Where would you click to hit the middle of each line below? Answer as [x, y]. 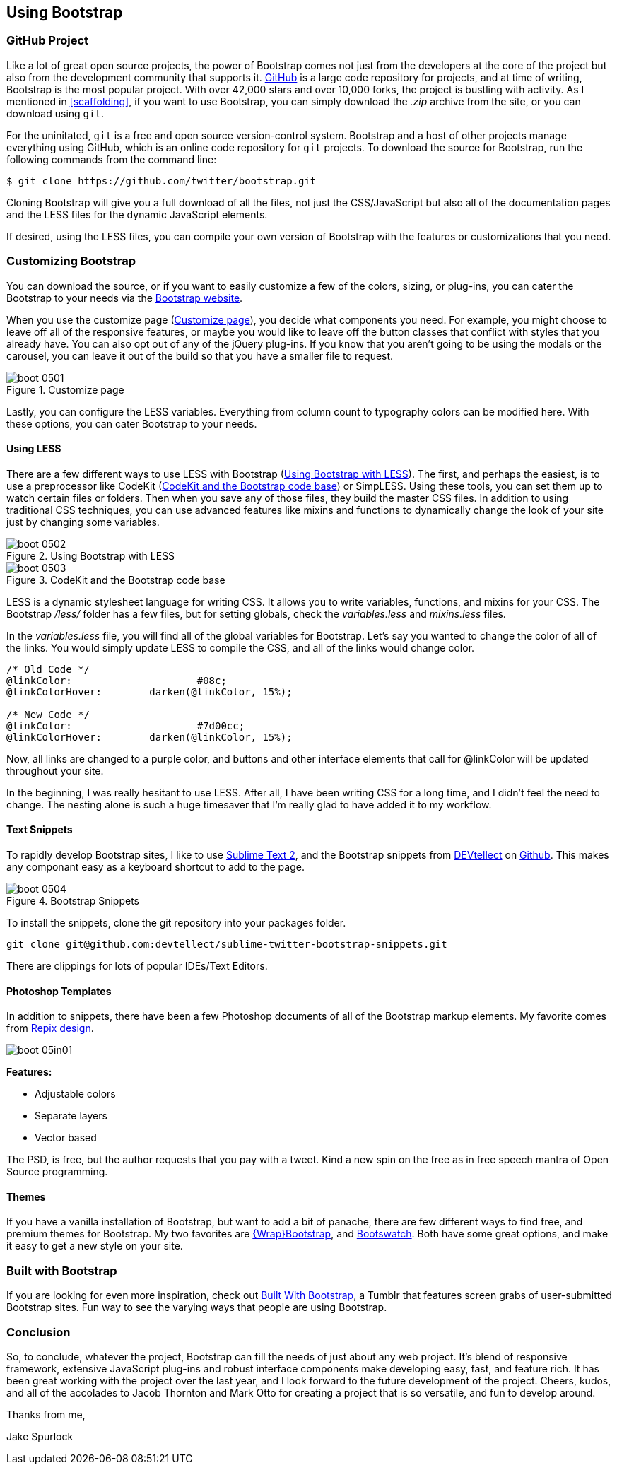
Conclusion [39, 1332]
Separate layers [71, 1116]
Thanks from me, [46, 1414]
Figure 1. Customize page [65, 389]
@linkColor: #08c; [117, 680]
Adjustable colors [75, 1094]
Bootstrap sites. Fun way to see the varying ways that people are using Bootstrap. [197, 1307]
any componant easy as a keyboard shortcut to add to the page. [155, 866]
